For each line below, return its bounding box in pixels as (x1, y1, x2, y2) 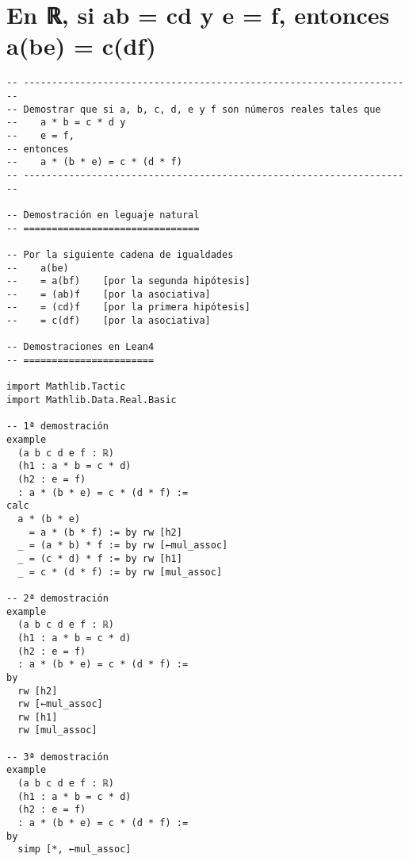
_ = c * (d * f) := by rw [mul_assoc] (17, 566, 223, 578)
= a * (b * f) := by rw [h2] (29, 526, 182, 538)
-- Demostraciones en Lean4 (6, 341, 155, 353)
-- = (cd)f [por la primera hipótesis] (6, 302, 250, 313)
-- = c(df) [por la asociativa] (6, 315, 211, 327)
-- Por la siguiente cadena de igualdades (6, 248, 234, 260)
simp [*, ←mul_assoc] (17, 844, 132, 855)
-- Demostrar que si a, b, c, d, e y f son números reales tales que (6, 103, 381, 115)
